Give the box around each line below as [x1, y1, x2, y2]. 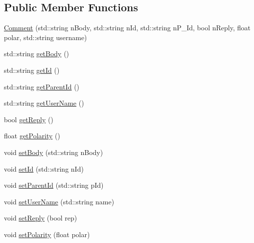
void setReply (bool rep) [4, 213, 77, 223]
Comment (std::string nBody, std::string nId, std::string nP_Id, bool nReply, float [4, 22, 251, 33]
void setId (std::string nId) [4, 163, 84, 174]
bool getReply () [4, 114, 53, 124]
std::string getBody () [4, 48, 69, 59]
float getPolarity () [4, 131, 60, 141]
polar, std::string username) [4, 32, 87, 42]
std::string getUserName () [4, 98, 84, 108]
